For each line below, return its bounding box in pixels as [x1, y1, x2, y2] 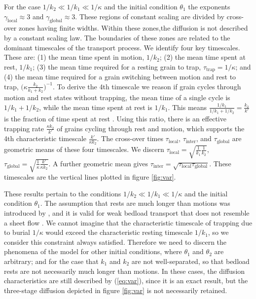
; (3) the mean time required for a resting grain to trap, [33, 61, 201, 72]
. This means [168, 102, 207, 112]
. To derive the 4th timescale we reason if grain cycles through [52, 81, 241, 91]
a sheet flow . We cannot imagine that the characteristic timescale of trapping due [4, 217, 253, 227]
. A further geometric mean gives [48, 158, 148, 168]
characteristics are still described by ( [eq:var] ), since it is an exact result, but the [4, 275, 248, 286]
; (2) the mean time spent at [159, 52, 246, 62]
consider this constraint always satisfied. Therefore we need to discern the [4, 236, 227, 247]
